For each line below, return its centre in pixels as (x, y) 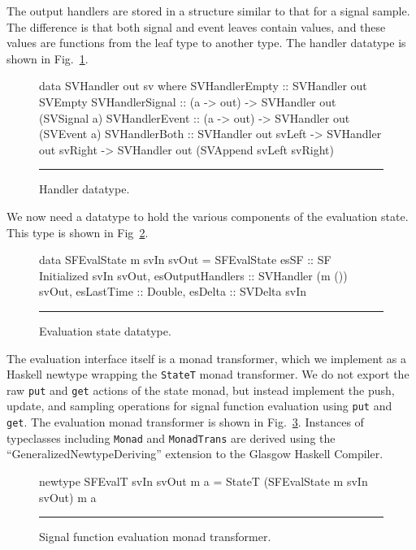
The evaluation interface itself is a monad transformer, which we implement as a (206, 358)
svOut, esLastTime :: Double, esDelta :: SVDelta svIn (173, 291)
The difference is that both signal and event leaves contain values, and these (196, 26)
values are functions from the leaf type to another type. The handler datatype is (206, 43)
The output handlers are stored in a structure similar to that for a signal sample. (208, 11)
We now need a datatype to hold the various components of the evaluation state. (208, 216)
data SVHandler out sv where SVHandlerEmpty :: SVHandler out (203, 86)
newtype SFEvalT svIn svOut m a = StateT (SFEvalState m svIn (204, 481)
